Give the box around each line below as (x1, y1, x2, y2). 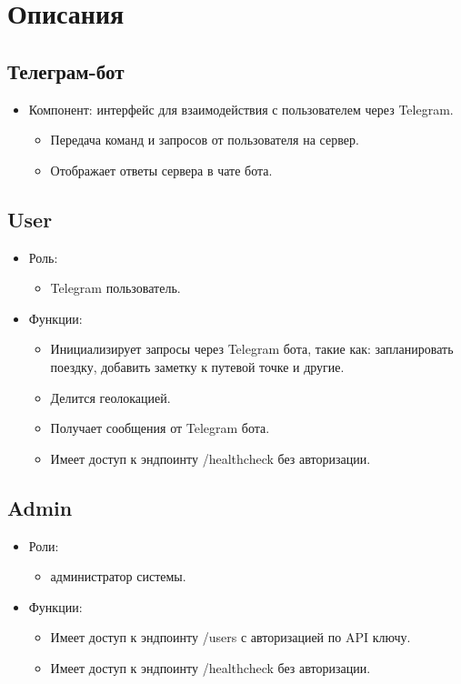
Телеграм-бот (7, 56, 125, 85)
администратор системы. (50, 567, 186, 586)
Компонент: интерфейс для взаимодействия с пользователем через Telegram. (28, 99, 454, 118)
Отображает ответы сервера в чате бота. (50, 160, 273, 179)
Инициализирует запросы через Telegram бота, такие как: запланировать (50, 339, 454, 358)
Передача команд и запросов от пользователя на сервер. (50, 130, 359, 149)
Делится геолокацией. (50, 387, 171, 407)
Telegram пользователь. (50, 278, 181, 297)
